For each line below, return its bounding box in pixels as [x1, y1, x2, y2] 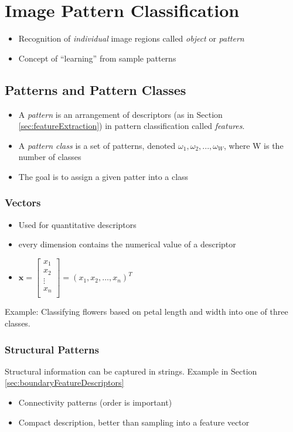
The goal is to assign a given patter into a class [18, 170, 189, 182]
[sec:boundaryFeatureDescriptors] [5, 376, 124, 389]
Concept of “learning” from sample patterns [18, 52, 176, 64]
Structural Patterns [5, 342, 99, 356]
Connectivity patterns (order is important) [18, 396, 172, 409]
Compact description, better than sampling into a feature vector [18, 416, 250, 428]
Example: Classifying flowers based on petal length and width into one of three [5, 305, 288, 318]
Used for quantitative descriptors [18, 218, 137, 230]
